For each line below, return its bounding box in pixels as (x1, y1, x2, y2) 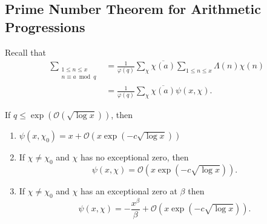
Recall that (5, 45, 46, 58)
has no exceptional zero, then (81, 151, 189, 163)
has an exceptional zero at (81, 184, 177, 197)
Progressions (5, 17, 85, 36)
